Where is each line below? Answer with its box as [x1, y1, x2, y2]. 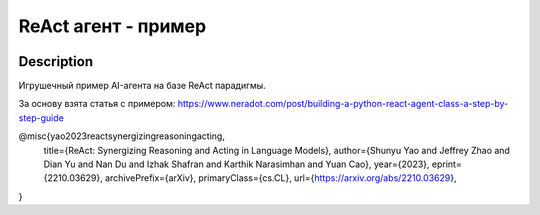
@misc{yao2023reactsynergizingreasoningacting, [18, 130, 225, 142]
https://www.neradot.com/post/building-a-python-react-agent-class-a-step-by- [177, 98, 509, 110]
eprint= [431, 158, 462, 170]
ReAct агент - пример [18, 15, 207, 37]
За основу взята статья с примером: [18, 98, 176, 110]
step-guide [18, 111, 64, 124]
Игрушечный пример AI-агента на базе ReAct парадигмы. [18, 80, 267, 92]
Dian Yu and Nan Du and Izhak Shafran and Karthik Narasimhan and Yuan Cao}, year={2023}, [43, 158, 430, 170]
